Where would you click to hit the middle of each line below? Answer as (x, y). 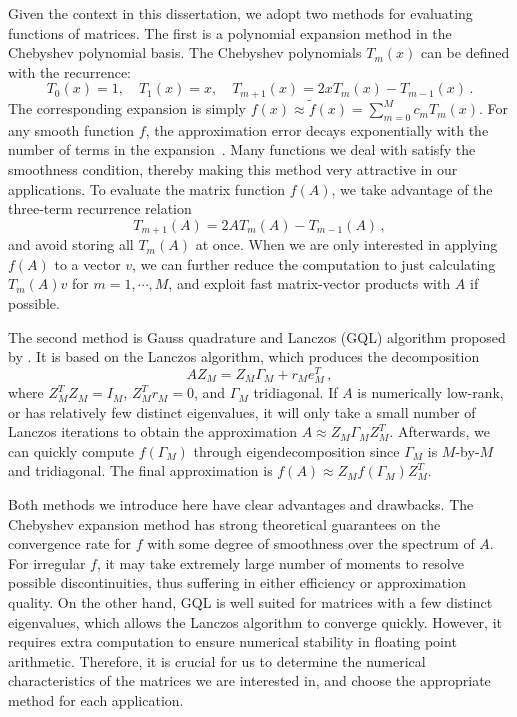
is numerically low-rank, (430, 392)
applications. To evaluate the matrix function (147, 188)
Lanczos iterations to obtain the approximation (153, 431)
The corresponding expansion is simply (127, 108)
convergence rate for (69, 543)
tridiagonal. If (295, 392)
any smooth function (71, 129)
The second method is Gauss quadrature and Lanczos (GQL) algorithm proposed (257, 336)
